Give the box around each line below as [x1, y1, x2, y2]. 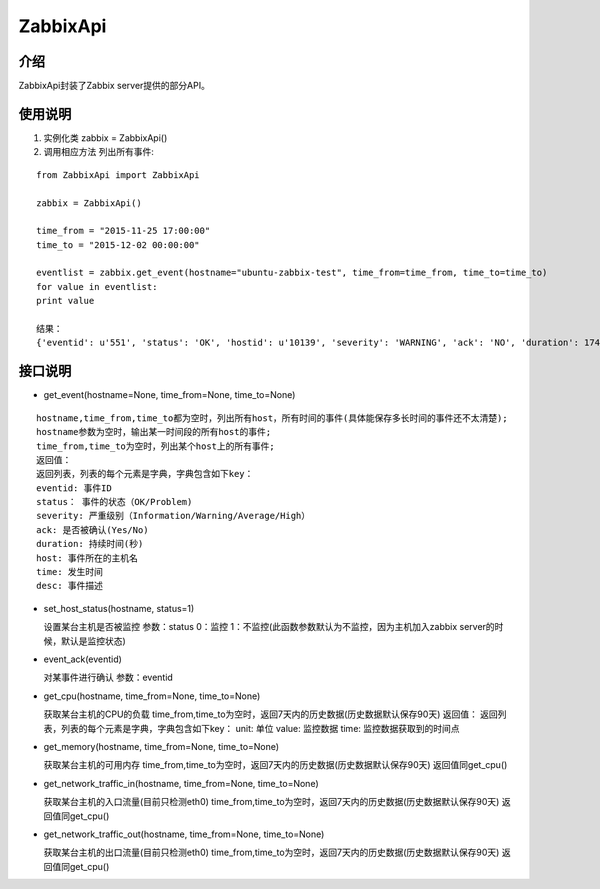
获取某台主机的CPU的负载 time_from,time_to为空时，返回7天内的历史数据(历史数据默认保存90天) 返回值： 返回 [43, 708, 499, 720]
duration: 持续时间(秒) [36, 538, 144, 550]
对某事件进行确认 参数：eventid [43, 671, 174, 684]
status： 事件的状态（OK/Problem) [36, 496, 193, 508]
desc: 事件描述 [36, 580, 104, 592]
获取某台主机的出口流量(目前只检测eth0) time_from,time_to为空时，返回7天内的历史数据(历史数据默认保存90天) [43, 846, 500, 859]
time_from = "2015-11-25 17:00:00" [36, 225, 211, 237]
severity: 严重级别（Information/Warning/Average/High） [36, 510, 311, 522]
